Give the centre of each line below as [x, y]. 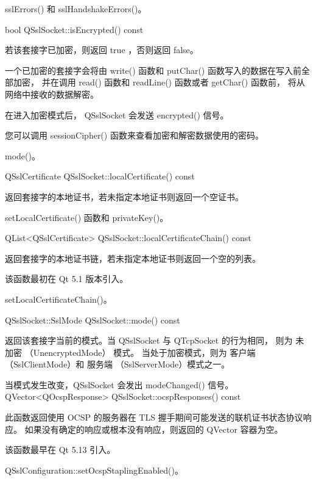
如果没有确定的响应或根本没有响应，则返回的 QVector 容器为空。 [154, 429]
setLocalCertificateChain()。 [58, 299]
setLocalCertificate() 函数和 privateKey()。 [87, 217]
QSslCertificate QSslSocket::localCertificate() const [100, 176]
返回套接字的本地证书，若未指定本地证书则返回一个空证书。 [124, 196]
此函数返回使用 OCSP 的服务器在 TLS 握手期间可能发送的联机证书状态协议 [154, 417]
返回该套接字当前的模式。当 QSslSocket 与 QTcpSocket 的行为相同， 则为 [149, 340]
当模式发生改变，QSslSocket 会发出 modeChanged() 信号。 [119, 384]
